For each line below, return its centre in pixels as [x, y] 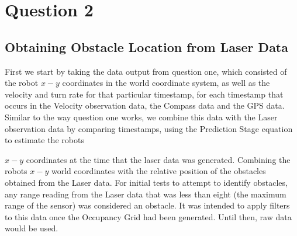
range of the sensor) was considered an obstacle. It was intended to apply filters [147, 205]
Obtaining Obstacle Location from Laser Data [146, 46]
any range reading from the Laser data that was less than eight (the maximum [146, 194]
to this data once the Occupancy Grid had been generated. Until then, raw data [148, 216]
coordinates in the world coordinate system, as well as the [166, 83]
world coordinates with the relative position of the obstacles [158, 171]
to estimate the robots [44, 140]
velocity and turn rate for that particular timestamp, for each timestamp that [144, 94]
